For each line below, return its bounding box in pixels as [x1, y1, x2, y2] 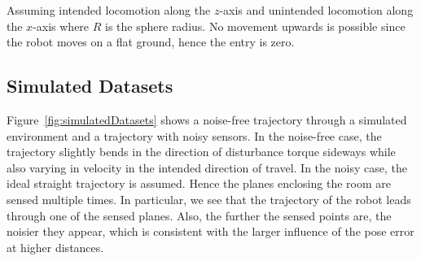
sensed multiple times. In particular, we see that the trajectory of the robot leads [7, 190, 411, 207]
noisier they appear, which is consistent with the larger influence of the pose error [7, 223, 414, 240]
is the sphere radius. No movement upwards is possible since [105, 17, 406, 34]
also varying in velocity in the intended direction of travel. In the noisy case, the [7, 159, 407, 176]
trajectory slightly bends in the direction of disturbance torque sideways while [7, 143, 396, 160]
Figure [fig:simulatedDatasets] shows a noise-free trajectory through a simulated [7, 111, 407, 128]
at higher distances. [7, 238, 104, 255]
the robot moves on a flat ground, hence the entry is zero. [7, 33, 295, 50]
